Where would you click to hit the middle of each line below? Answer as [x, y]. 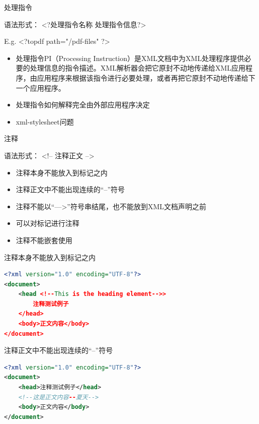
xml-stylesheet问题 [45, 121]
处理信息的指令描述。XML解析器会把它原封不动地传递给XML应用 [138, 68]
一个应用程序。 [40, 87]
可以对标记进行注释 [48, 223]
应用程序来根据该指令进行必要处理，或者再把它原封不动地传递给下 [146, 77]
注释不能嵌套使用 [44, 240]
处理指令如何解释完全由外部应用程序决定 [83, 105]
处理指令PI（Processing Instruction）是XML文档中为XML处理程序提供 [130, 58]
